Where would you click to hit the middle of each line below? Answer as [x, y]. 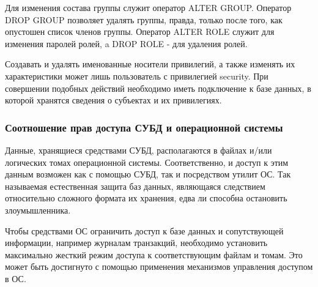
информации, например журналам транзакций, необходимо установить [136, 243]
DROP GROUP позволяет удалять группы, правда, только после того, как [144, 19]
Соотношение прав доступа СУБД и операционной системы [144, 127]
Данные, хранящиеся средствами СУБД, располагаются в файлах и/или [139, 150]
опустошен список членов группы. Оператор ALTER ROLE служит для [140, 32]
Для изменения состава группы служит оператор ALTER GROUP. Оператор [148, 7]
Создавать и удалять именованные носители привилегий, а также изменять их [150, 64]
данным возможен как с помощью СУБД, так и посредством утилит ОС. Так [148, 174]
